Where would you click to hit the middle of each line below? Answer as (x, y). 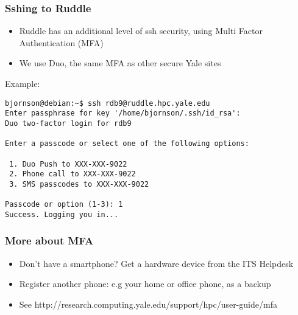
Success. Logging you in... (62, 214)
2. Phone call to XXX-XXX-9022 (73, 174)
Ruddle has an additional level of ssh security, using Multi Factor (141, 31)
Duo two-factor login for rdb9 (68, 123)
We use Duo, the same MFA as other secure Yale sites (120, 63)
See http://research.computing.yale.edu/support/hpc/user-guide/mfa (148, 304)
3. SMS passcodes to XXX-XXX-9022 (79, 184)
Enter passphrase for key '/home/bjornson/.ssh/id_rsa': (123, 113)
